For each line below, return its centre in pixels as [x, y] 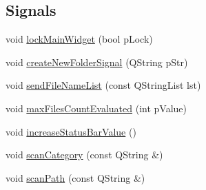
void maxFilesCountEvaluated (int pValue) [96, 108]
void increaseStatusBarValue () [71, 131]
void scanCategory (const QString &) [84, 155]
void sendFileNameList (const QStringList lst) [103, 85]
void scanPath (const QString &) [75, 177]
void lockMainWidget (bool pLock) [79, 39]
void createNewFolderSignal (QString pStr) [97, 62]
